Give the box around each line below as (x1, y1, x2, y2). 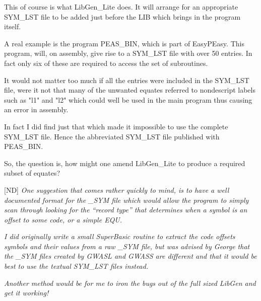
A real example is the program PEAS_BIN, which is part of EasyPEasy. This (4, 38, 244, 48)
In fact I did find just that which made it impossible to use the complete (4, 121, 228, 131)
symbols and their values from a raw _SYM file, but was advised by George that (4, 241, 250, 251)
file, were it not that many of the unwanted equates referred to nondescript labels (4, 85, 255, 95)
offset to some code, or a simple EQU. (4, 214, 122, 224)
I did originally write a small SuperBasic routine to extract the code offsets (4, 231, 235, 242)
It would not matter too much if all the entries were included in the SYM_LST (4, 74, 249, 85)
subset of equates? (4, 168, 60, 178)
